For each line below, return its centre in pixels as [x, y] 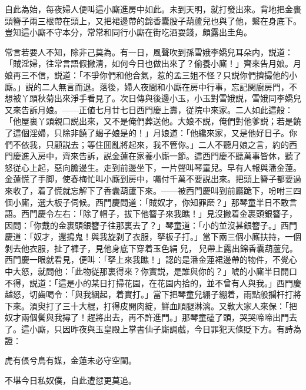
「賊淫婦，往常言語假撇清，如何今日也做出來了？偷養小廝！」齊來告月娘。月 [153, 63]
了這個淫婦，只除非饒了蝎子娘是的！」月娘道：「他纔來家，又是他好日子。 [147, 132]
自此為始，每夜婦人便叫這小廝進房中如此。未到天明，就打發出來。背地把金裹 [153, 9]
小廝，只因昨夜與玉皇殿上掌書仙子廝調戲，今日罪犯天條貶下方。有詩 [161, 329]
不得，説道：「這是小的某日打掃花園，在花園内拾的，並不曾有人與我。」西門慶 [153, 282]
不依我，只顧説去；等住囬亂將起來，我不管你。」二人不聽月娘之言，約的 [151, 144]
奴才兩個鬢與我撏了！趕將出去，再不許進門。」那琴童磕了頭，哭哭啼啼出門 [147, 317]
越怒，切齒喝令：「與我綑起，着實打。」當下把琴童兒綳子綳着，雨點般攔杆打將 [153, 294]
